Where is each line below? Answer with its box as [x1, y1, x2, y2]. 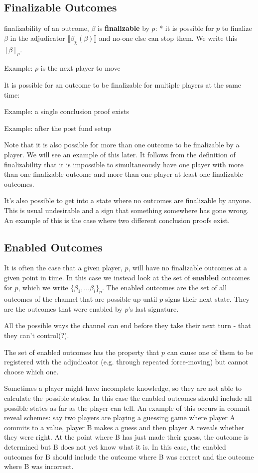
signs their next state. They [165, 294, 250, 304]
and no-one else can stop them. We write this [99, 32, 237, 43]
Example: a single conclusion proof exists [4, 106, 129, 117]
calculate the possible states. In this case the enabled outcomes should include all [4, 393, 252, 403]
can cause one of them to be [167, 347, 253, 357]
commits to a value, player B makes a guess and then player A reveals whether [4, 422, 245, 432]
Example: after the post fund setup [4, 122, 112, 133]
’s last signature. [128, 303, 179, 314]
